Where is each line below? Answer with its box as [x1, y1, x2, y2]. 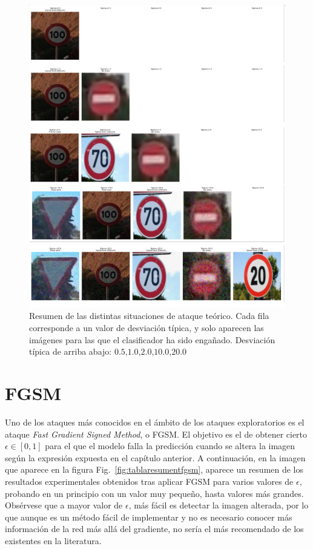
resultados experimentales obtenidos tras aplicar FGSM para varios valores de [5, 475, 294, 487]
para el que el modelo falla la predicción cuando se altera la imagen [45, 439, 295, 452]
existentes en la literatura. [5, 534, 102, 547]
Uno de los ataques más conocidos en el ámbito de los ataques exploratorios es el [5, 415, 305, 428]
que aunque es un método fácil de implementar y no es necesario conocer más [5, 510, 292, 523]
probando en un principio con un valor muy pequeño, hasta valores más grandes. [5, 487, 304, 499]
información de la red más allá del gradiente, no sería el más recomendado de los [5, 522, 304, 535]
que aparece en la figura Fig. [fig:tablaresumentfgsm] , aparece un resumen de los [5, 463, 304, 476]
